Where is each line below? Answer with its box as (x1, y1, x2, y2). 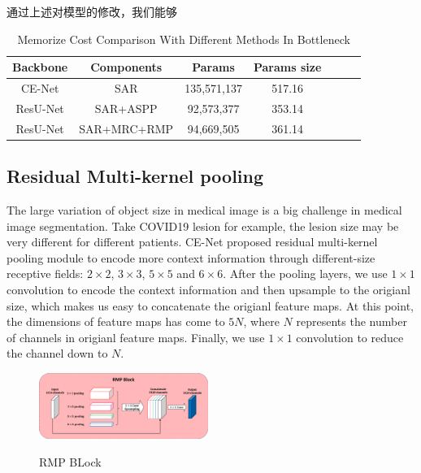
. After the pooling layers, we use (223, 265, 388, 282)
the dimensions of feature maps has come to (7, 313, 225, 330)
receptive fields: (7, 265, 84, 282)
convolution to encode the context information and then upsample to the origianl (7, 280, 410, 297)
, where (243, 313, 280, 330)
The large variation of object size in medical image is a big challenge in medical (7, 202, 402, 219)
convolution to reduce (296, 328, 404, 345)
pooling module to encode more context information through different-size (7, 249, 375, 266)
